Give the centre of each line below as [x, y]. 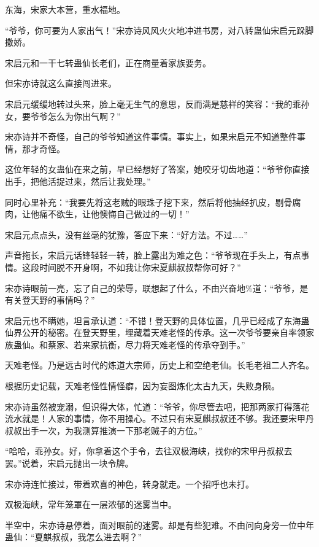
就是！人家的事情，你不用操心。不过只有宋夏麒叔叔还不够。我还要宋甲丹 [168, 418]
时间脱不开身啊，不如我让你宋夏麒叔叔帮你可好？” [140, 267]
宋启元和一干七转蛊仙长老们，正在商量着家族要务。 [108, 62]
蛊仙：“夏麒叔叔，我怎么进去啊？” [74, 537]
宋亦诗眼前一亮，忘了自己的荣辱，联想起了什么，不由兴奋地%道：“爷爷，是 [157, 288]
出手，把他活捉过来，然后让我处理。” [78, 181]
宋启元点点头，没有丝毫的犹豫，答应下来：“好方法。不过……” [126, 234]
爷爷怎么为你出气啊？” [75, 116]
